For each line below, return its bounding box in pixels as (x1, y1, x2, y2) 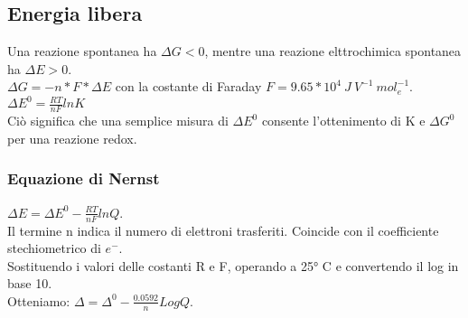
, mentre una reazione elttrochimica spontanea (204, 42, 462, 61)
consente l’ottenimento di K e (261, 111, 426, 130)
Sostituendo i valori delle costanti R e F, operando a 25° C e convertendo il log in (7, 256, 459, 275)
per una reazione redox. (7, 128, 137, 147)
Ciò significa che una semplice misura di (7, 111, 229, 130)
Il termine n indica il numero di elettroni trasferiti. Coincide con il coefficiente (7, 220, 439, 239)
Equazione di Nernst (7, 167, 160, 190)
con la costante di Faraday (115, 77, 262, 96)
